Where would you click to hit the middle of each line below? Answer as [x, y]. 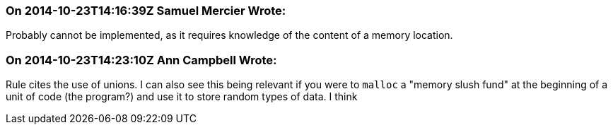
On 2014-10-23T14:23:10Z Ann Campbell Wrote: [141, 60]
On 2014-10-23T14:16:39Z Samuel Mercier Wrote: [146, 11]
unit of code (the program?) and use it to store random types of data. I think [182, 97]
